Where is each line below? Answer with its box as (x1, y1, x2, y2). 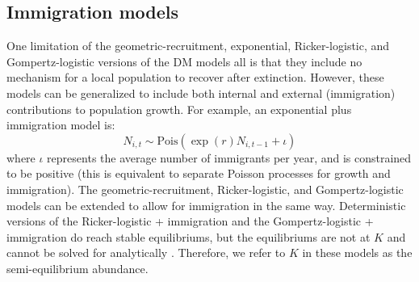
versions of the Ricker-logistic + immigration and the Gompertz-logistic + (6, 213, 374, 229)
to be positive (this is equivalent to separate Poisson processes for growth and (6, 165, 391, 182)
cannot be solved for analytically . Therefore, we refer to (6, 244, 286, 261)
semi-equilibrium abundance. (6, 259, 149, 276)
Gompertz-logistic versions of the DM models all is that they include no (6, 53, 362, 69)
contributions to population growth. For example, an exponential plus (6, 100, 352, 117)
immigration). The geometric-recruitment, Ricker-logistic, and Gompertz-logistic (6, 180, 404, 197)
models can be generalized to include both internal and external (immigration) (6, 84, 396, 101)
